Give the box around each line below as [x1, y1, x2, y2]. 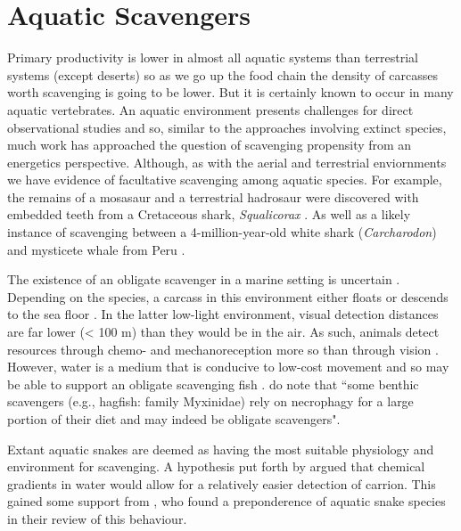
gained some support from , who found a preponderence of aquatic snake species [7, 492, 446, 511]
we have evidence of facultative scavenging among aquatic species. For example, [7, 170, 442, 189]
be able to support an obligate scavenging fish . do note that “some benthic [7, 374, 419, 393]
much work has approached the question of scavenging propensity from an [7, 135, 412, 154]
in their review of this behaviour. [7, 509, 187, 527]
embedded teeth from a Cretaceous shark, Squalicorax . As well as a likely [7, 205, 411, 224]
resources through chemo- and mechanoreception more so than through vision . [7, 339, 439, 358]
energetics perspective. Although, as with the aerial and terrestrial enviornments [7, 152, 447, 171]
